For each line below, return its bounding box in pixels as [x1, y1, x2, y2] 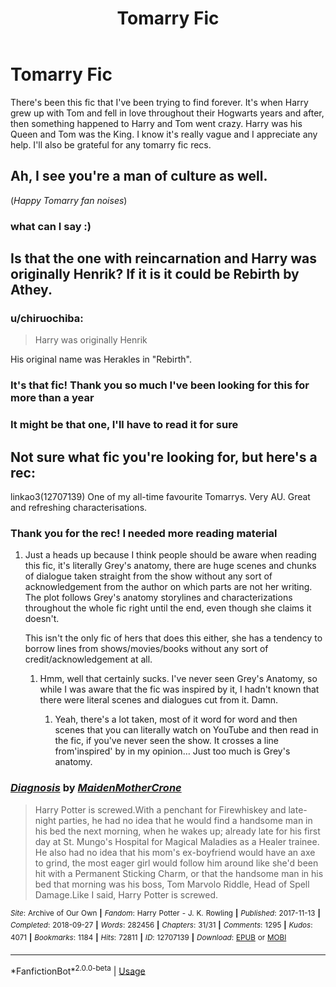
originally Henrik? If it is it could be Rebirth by [10, 266, 300, 283]
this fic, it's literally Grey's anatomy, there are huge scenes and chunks [24, 560, 317, 572]
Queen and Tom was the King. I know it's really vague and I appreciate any [10, 128, 318, 140]
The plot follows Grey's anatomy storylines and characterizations [24, 592, 293, 604]
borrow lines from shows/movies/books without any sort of [24, 643, 269, 655]
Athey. [10, 282, 53, 299]
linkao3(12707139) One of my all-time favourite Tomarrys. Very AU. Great [10, 491, 311, 503]
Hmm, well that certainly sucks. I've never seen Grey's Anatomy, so [39, 673, 318, 685]
